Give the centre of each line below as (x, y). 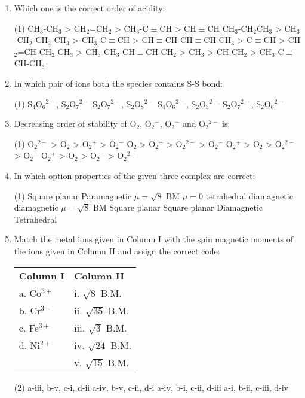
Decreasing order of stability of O (75, 124)
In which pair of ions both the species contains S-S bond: (118, 83)
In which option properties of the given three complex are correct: (135, 175)
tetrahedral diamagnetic (249, 195)
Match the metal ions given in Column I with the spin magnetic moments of (154, 239)
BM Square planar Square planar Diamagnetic (178, 207)
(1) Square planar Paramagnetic (73, 195)
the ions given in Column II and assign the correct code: (117, 250)
